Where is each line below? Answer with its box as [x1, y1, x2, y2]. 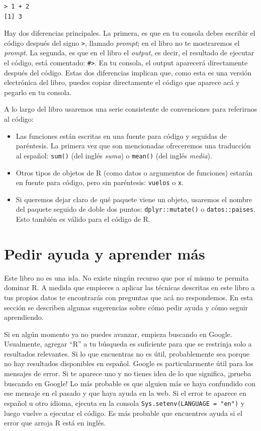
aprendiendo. [4, 312, 44, 322]
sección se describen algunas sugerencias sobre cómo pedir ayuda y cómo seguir [4, 302, 248, 312]
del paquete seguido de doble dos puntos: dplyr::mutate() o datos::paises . [16, 204, 255, 214]
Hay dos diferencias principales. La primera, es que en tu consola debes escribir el [4, 28, 255, 38]
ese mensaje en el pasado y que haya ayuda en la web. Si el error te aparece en [4, 388, 246, 398]
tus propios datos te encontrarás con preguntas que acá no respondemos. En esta [4, 292, 253, 302]
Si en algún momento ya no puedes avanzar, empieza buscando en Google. [4, 328, 232, 339]
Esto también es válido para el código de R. [16, 214, 150, 224]
